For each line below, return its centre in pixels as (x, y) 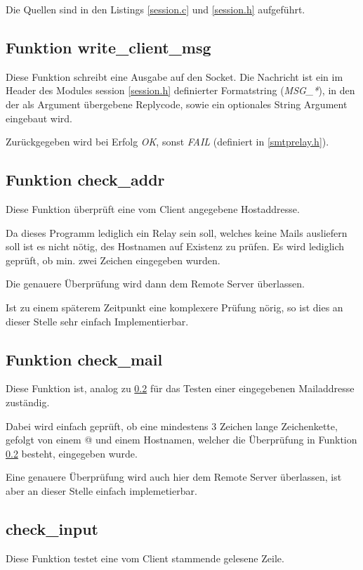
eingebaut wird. (39, 118)
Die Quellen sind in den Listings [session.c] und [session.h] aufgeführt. (156, 9)
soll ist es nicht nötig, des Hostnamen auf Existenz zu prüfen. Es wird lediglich (175, 246)
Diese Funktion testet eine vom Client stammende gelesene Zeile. (145, 558)
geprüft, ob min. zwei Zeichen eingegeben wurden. (113, 260)
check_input (52, 528)
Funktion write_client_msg (108, 47)
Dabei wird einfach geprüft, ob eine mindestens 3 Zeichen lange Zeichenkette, (172, 426)
